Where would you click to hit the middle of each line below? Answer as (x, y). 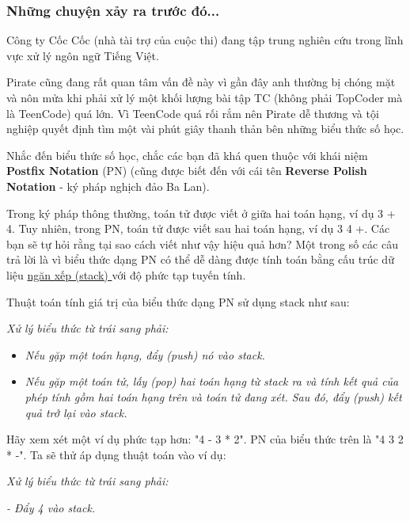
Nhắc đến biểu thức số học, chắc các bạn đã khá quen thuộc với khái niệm (187, 155)
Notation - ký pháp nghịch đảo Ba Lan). (108, 186)
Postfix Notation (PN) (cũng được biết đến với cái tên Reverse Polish (187, 171)
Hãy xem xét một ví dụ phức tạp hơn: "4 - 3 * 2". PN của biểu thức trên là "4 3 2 (205, 439)
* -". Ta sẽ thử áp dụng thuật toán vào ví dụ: (116, 454)
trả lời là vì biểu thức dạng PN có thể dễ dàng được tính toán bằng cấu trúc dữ (200, 259)
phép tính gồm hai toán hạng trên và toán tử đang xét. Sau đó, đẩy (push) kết (213, 396)
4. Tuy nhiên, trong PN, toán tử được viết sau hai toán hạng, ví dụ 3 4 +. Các (198, 228)
